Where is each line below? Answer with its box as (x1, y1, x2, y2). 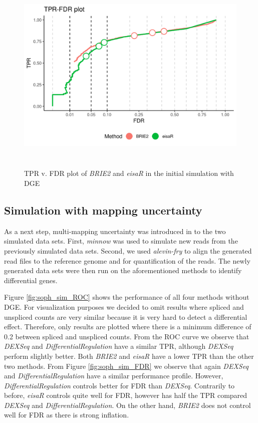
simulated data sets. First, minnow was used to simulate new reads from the (4, 236, 238, 246)
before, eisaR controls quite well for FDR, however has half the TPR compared (4, 390, 247, 400)
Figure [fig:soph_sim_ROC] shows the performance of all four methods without (4, 292, 249, 302)
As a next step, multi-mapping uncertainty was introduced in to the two (4, 226, 226, 236)
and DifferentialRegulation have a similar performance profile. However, (4, 370, 223, 381)
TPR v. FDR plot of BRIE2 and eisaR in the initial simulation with (24, 168, 234, 178)
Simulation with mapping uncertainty (4, 202, 202, 218)
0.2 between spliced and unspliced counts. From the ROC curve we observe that (4, 331, 249, 341)
